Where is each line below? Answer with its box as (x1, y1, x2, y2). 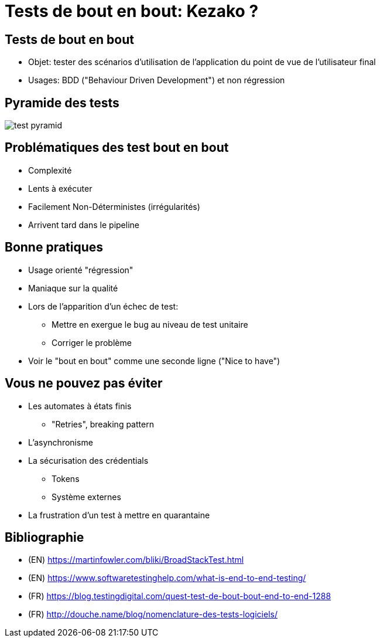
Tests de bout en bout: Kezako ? (5, 1, 259, 21)
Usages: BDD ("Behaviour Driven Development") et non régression (28, 75, 285, 86)
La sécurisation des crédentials (28, 455, 149, 466)
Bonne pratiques (5, 240, 104, 255)
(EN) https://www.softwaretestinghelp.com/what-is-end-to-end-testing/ (28, 573, 306, 583)
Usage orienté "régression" (28, 264, 133, 275)
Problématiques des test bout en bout (5, 140, 229, 155)
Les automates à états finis (28, 400, 132, 411)
